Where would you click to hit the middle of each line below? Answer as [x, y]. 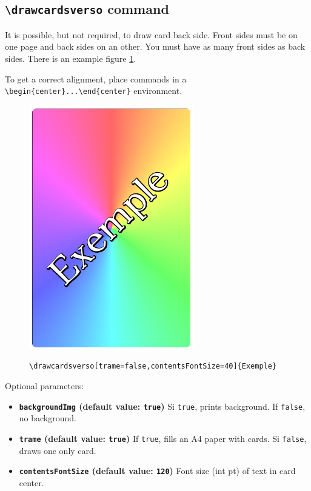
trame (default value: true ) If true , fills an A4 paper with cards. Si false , [163, 438]
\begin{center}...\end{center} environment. [94, 91]
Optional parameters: [45, 386]
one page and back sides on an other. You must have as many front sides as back [155, 46]
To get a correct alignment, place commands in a [96, 78]
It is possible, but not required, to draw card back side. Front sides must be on [151, 34]
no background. [48, 418]
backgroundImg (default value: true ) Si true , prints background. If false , [162, 406]
